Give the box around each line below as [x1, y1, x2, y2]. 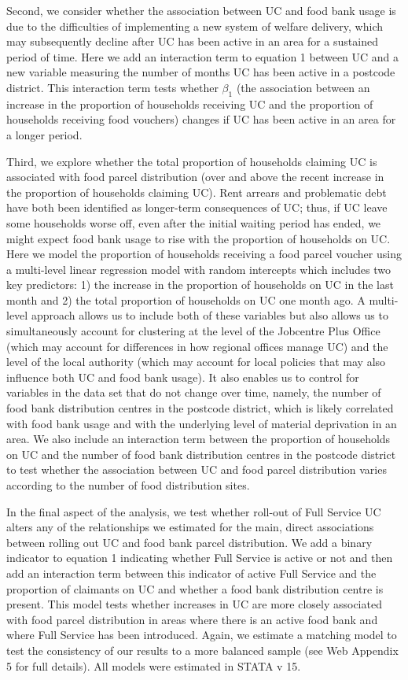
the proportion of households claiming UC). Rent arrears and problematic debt [6, 183, 387, 200]
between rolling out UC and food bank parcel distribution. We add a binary [6, 534, 373, 550]
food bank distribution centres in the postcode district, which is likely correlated [6, 400, 394, 416]
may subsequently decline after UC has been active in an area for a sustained [6, 33, 378, 50]
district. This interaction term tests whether [6, 79, 219, 95]
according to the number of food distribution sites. [6, 477, 250, 493]
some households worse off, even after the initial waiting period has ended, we [6, 214, 381, 231]
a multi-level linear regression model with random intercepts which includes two [6, 261, 391, 277]
